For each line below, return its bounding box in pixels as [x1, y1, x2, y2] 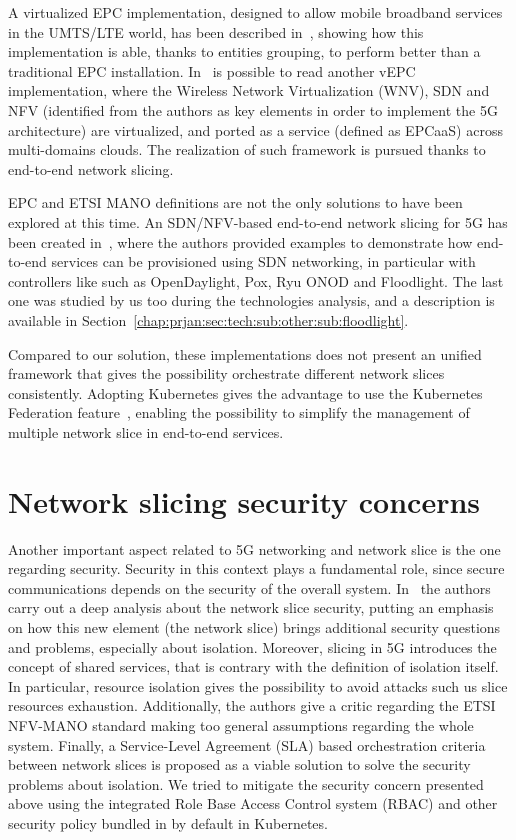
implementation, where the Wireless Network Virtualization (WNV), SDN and [8, 80, 490, 101]
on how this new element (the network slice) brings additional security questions [8, 616, 501, 637]
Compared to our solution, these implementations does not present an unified [8, 343, 482, 364]
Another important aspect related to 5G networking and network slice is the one [8, 538, 501, 559]
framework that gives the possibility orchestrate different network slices [8, 363, 445, 384]
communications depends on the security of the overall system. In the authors [8, 577, 491, 598]
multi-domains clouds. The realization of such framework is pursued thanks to [8, 139, 486, 160]
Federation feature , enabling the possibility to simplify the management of [8, 402, 470, 423]
